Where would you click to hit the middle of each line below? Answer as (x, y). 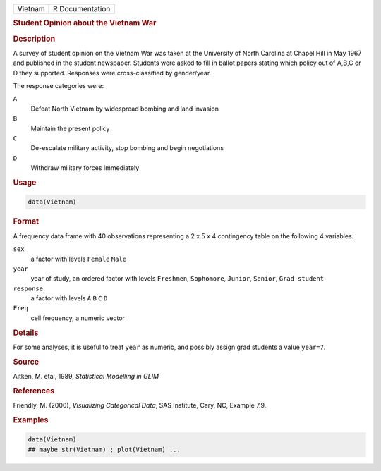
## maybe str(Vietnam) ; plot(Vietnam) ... (104, 449)
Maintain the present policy (70, 128)
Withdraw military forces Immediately (85, 168)
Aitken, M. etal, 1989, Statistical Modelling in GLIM (86, 376)
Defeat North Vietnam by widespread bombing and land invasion (125, 109)
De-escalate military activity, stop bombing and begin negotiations (127, 148)
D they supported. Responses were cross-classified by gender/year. (112, 73)
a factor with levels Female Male (79, 259)
